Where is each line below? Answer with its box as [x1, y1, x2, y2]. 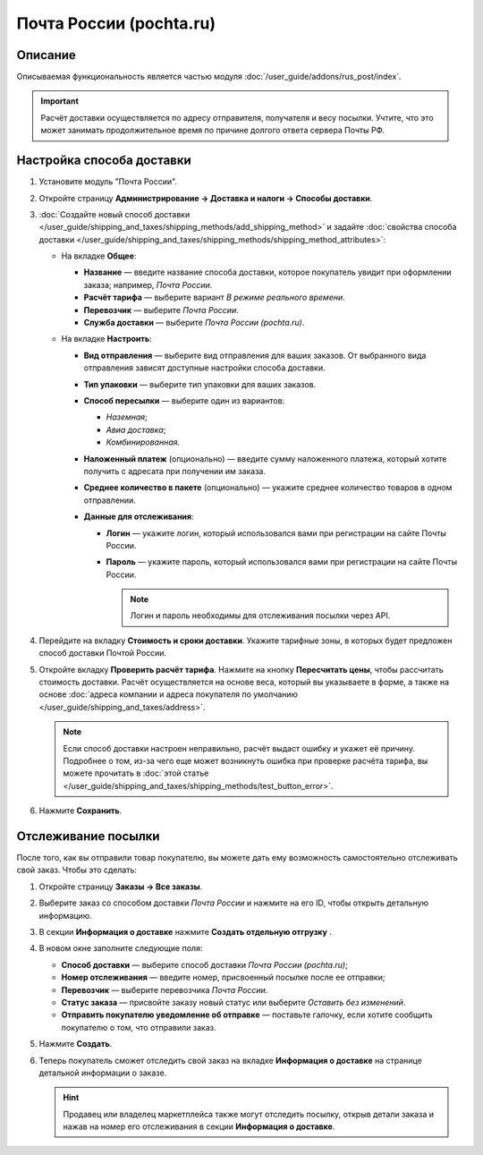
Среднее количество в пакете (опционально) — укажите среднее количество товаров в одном [83, 482, 453, 493]
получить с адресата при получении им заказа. [83, 465, 267, 476]
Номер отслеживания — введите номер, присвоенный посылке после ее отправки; [61, 972, 386, 983]
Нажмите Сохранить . [38, 805, 123, 816]
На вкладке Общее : [61, 251, 137, 261]
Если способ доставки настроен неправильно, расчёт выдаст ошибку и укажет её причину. [63, 743, 416, 753]
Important [40, 96, 80, 106]
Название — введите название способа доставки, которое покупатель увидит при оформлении [83, 267, 452, 277]
